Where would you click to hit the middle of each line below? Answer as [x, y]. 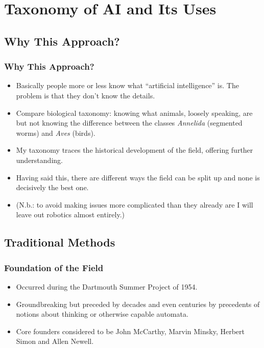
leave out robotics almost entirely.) [70, 214]
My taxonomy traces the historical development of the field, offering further [135, 150]
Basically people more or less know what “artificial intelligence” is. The [127, 85]
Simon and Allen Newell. [55, 341]
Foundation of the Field [54, 267]
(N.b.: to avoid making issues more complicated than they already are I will [135, 204]
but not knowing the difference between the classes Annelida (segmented [129, 123]
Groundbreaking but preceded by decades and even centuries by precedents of [138, 304]
